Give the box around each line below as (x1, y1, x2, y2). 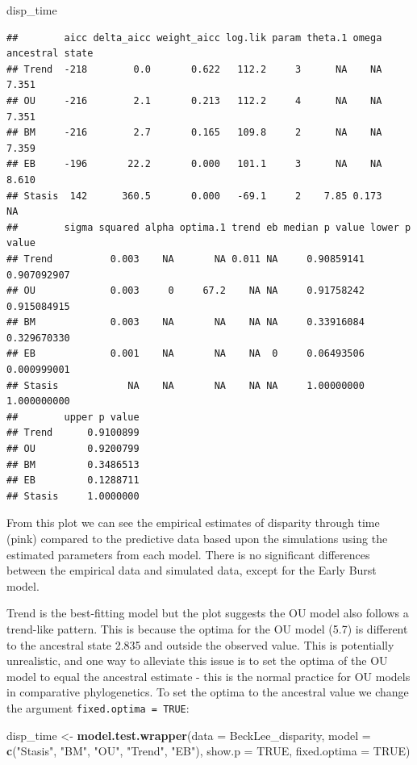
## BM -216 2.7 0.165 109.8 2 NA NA (6, 127, 382, 139)
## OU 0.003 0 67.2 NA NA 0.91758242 (6, 285, 365, 297)
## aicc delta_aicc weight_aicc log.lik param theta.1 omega (6, 31, 382, 44)
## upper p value (6, 411, 140, 423)
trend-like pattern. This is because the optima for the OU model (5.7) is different (6, 620, 408, 637)
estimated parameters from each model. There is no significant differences (6, 546, 370, 562)
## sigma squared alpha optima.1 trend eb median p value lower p (6, 221, 411, 233)
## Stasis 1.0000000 (6, 490, 140, 502)
